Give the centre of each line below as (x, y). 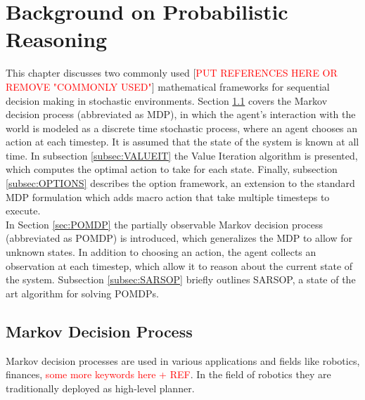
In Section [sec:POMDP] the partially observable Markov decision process (165, 224)
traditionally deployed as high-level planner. (100, 388)
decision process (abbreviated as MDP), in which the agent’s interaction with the (181, 114)
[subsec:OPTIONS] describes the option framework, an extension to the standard (180, 183)
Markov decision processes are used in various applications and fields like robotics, (183, 360)
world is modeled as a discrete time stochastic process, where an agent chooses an (182, 128)
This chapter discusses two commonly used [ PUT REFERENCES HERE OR (172, 73)
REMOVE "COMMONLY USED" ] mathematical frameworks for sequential (168, 86)
